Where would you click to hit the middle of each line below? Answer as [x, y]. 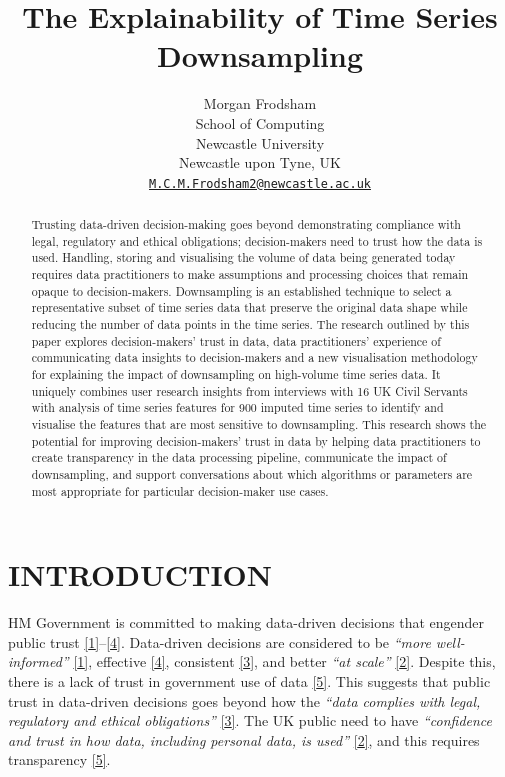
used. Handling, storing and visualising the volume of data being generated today [243, 257]
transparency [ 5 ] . [59, 759]
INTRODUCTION [140, 574]
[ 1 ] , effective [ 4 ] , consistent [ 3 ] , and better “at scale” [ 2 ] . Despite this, [284, 661]
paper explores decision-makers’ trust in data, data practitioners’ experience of [236, 340]
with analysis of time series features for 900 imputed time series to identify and [237, 407]
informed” [38, 661]
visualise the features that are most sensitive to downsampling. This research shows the [259, 424]
